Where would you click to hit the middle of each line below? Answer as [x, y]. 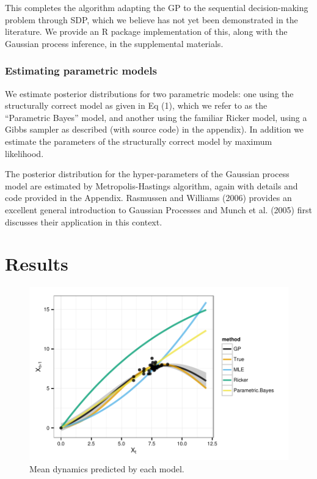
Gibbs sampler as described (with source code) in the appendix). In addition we [155, 129]
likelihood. [24, 153]
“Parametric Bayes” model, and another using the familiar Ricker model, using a [156, 117]
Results [37, 264]
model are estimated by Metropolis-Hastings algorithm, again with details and [151, 185]
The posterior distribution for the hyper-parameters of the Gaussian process [147, 174]
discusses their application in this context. [84, 221]
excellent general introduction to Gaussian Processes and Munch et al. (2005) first [158, 209]
